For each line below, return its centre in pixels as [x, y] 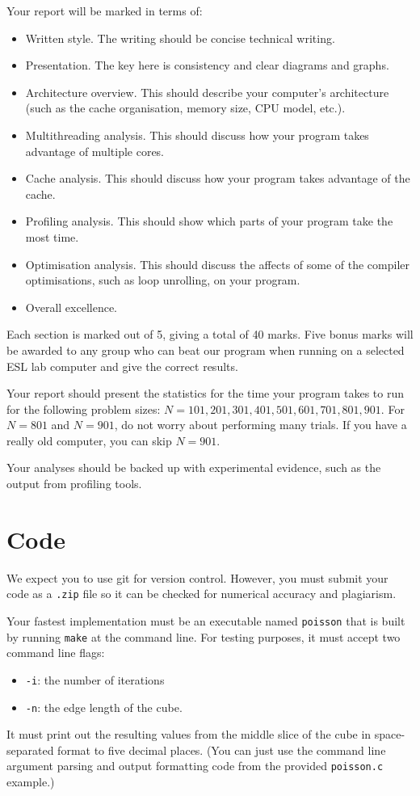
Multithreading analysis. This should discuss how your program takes [197, 135]
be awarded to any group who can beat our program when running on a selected [206, 350]
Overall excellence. [71, 307]
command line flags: [56, 653]
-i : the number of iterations [95, 679]
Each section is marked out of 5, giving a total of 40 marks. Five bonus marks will [210, 334]
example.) [31, 782]
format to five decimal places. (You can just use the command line [222, 750]
